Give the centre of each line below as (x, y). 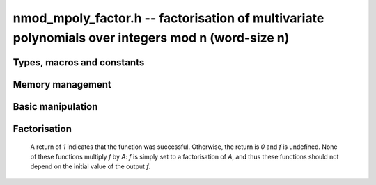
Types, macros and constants (79, 62)
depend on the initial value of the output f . (91, 166)
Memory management (62, 85)
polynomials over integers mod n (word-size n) (151, 38)
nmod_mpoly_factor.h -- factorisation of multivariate (169, 18)
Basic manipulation (55, 107)
